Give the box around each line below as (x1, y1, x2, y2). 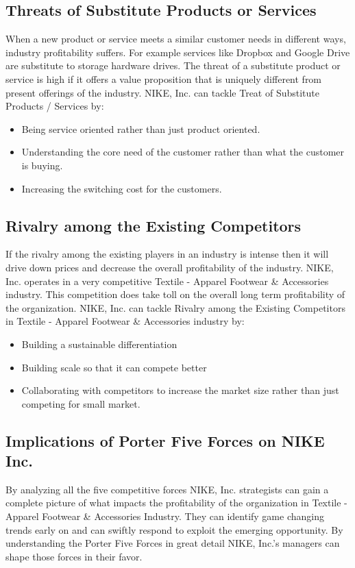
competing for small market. (21, 396, 140, 410)
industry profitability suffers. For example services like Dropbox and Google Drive (5, 45, 350, 59)
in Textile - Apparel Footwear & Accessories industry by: (5, 314, 245, 328)
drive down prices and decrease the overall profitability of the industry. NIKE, (5, 260, 334, 274)
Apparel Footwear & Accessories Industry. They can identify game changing (5, 509, 324, 523)
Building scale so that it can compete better (21, 360, 207, 374)
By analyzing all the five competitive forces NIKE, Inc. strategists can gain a (5, 482, 329, 496)
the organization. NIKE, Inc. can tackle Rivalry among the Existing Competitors (5, 300, 345, 314)
